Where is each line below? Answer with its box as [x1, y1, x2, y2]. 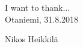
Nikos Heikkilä [5, 33, 58, 45]
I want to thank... [5, 1, 70, 13]
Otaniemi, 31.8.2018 [5, 12, 79, 25]
